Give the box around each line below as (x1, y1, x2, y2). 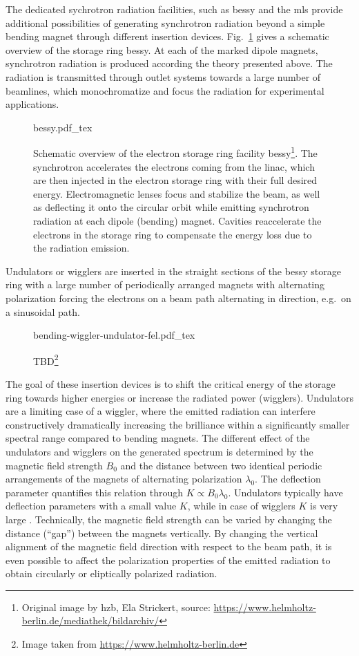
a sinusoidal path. (6, 304, 80, 319)
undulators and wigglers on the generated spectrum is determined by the (6, 444, 313, 458)
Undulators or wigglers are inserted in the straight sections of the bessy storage (6, 263, 341, 278)
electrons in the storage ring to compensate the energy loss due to (33, 227, 312, 241)
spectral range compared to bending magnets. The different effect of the (6, 431, 310, 445)
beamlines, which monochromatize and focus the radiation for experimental (6, 83, 324, 97)
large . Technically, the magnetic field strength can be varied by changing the (6, 512, 332, 526)
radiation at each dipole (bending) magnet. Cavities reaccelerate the (33, 213, 322, 227)
